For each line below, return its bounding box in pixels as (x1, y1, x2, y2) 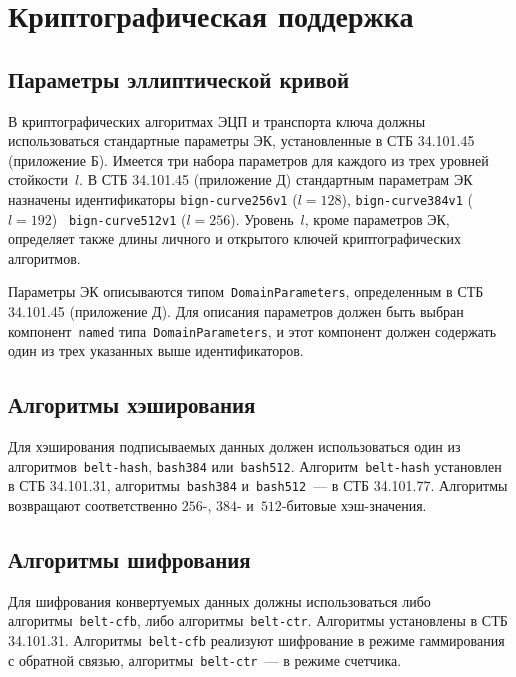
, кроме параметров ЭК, (304, 208, 450, 229)
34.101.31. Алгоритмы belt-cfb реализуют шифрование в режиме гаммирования (8, 630, 505, 651)
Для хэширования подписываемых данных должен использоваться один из (8, 436, 461, 457)
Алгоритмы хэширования (8, 389, 256, 420)
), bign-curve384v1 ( (341, 188, 473, 209)
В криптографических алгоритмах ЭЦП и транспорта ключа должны (8, 110, 426, 131)
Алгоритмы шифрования (8, 544, 251, 575)
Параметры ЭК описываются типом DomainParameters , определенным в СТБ (8, 281, 484, 302)
